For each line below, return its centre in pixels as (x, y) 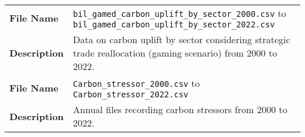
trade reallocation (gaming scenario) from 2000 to (175, 53)
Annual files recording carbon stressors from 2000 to (180, 109)
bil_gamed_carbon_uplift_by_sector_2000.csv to (179, 13)
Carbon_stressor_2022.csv (131, 94)
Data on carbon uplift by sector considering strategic (182, 39)
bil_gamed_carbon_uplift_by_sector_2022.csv (174, 24)
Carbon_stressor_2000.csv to (136, 83)
